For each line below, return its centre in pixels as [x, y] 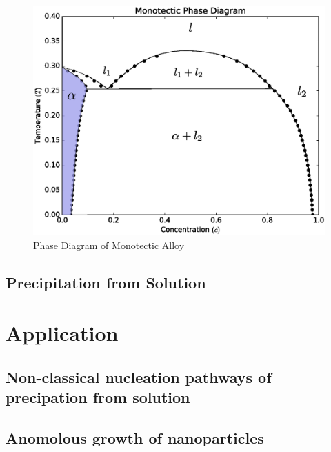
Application [62, 333]
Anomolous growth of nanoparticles [135, 438]
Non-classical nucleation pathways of [139, 377]
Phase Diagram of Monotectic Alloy [109, 245]
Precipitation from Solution [106, 282]
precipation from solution [98, 397]
